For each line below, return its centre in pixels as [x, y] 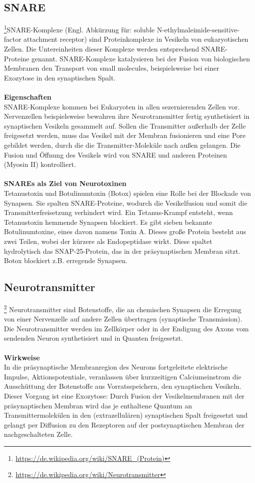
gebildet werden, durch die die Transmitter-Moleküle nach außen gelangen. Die [122, 145]
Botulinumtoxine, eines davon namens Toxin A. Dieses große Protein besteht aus [125, 231]
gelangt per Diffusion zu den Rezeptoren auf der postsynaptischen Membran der [124, 424]
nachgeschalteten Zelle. [38, 434]
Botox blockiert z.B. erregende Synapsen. [66, 260]
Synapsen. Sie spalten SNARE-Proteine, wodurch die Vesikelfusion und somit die [126, 202]
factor [13, 39]
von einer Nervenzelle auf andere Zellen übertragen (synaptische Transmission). [123, 319]
